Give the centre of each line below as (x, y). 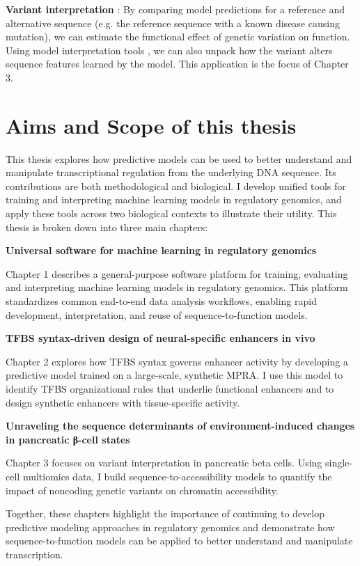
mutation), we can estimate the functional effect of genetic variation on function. (178, 37)
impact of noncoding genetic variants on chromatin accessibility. (142, 490)
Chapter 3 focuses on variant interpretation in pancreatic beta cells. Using (164, 463)
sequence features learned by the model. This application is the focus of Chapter (177, 64)
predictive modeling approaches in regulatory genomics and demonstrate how (170, 527)
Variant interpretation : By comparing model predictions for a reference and (175, 9)
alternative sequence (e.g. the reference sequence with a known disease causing (173, 23)
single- (339, 463)
